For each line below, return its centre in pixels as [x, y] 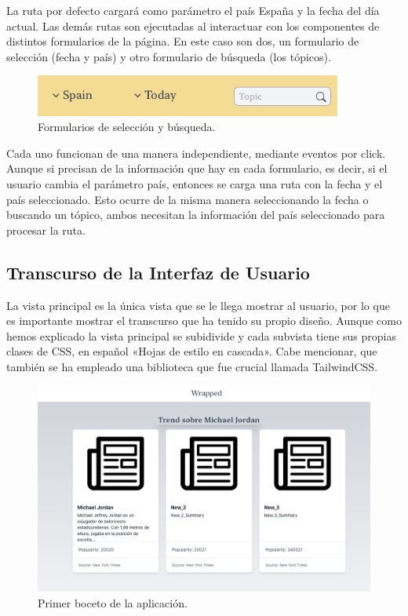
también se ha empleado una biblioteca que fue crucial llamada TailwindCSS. [192, 366]
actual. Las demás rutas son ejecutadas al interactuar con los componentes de [193, 26]
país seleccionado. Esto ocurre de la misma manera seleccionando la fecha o [188, 199]
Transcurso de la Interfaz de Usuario [158, 272]
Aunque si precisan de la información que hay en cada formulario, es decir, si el [197, 168]
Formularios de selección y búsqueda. [127, 127]
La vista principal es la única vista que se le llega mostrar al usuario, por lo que [198, 305]
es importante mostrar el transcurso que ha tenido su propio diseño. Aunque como [204, 321]
